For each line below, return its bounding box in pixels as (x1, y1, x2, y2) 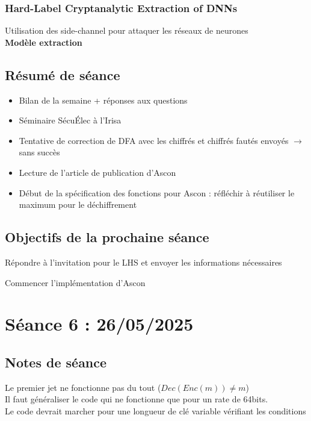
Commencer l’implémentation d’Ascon (5, 276, 146, 288)
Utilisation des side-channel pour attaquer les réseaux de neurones (5, 24, 248, 37)
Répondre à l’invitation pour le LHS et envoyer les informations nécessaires (5, 255, 282, 268)
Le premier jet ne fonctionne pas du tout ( (5, 381, 161, 393)
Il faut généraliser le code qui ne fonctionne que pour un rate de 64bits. (5, 393, 268, 405)
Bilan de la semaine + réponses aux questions (19, 93, 188, 106)
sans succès (19, 146, 60, 158)
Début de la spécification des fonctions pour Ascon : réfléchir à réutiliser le (19, 186, 295, 199)
